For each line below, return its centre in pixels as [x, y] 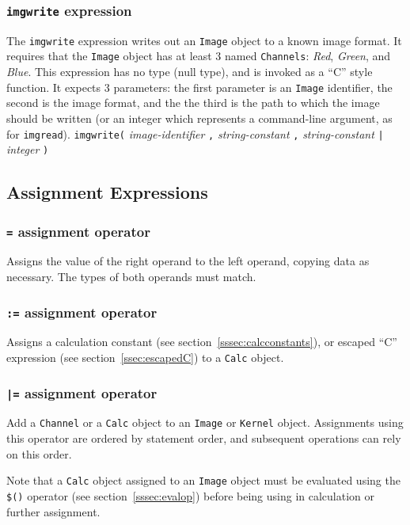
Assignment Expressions [107, 192]
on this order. [39, 453]
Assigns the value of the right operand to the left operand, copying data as [188, 261]
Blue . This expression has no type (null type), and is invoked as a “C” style [190, 72]
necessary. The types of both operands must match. [131, 276]
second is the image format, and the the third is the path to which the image [193, 103]
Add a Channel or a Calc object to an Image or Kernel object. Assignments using [205, 422]
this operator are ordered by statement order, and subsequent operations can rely [204, 438]
